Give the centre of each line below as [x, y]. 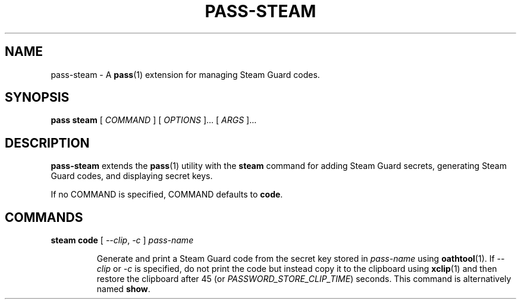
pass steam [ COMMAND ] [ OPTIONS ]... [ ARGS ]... [154, 120]
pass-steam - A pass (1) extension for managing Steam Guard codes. [185, 74]
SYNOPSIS [37, 98]
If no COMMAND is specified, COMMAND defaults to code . [167, 195]
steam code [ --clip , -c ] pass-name [122, 240]
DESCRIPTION [47, 143]
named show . [123, 289]
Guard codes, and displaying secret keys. [132, 176]
